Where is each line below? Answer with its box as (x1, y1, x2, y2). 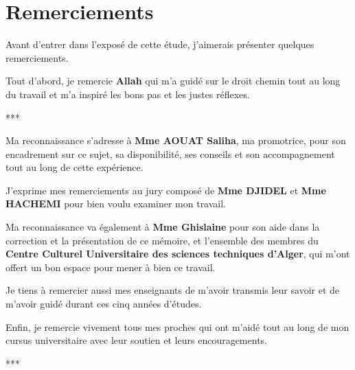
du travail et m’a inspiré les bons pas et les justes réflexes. (5, 86, 250, 101)
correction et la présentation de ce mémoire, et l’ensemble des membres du (5, 233, 319, 247)
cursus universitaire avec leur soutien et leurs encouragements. (5, 333, 267, 347)
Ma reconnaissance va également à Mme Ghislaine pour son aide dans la (5, 220, 320, 234)
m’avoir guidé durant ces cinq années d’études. (5, 297, 202, 311)
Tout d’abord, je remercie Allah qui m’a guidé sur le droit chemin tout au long (5, 73, 341, 88)
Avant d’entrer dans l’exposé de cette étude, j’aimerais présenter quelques (5, 37, 314, 51)
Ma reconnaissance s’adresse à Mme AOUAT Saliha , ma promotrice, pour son (5, 133, 346, 148)
